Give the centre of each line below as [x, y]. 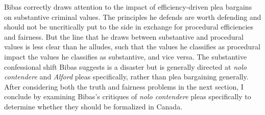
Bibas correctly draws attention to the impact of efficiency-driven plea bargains [128, 7]
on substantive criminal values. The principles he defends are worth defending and [133, 17]
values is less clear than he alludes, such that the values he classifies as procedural [132, 47]
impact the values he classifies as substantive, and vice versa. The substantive [126, 56]
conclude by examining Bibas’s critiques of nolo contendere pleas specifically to [128, 96]
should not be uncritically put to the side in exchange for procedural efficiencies [129, 27]
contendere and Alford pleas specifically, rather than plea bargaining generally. [126, 77]
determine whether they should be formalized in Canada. [93, 106]
